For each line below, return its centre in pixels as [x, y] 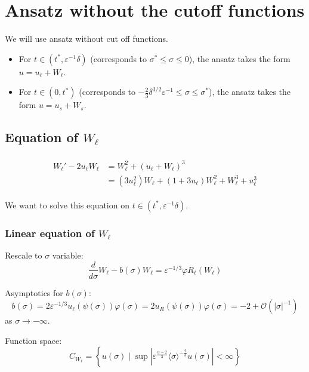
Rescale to [24, 255]
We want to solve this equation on [67, 205]
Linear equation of [50, 233]
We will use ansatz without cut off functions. [87, 39]
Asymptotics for [34, 292]
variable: [68, 255]
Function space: [33, 340]
